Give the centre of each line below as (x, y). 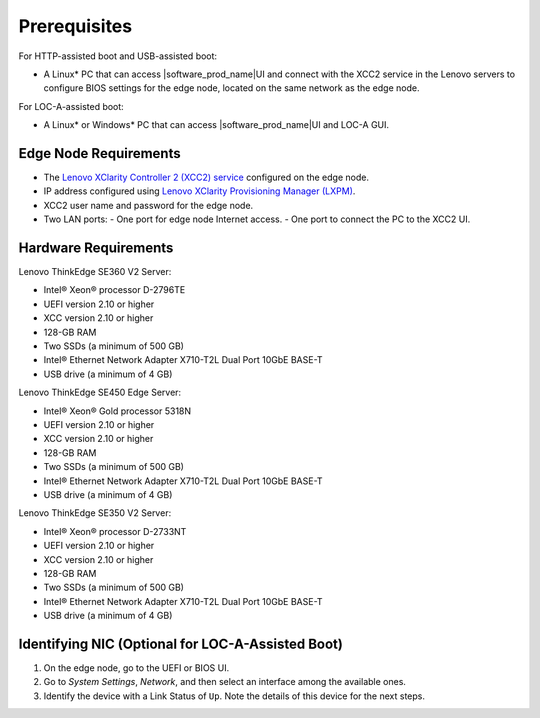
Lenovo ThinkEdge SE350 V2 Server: (95, 513)
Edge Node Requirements (99, 153)
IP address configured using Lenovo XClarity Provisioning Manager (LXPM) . (199, 191)
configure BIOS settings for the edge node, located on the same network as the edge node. (231, 88)
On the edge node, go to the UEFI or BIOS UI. (136, 667)
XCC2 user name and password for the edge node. (148, 205)
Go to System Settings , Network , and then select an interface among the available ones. (225, 682)
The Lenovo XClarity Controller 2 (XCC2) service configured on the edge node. (206, 177)
